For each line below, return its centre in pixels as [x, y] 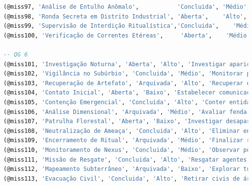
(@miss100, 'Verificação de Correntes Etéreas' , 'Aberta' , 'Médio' [127, 35]
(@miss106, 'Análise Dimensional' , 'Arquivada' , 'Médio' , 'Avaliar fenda [125, 112]
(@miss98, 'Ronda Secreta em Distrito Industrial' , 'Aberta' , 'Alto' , [125, 16]
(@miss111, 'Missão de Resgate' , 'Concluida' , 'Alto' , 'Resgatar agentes [125, 159]
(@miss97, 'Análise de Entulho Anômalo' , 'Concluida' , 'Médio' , [127, 7]
